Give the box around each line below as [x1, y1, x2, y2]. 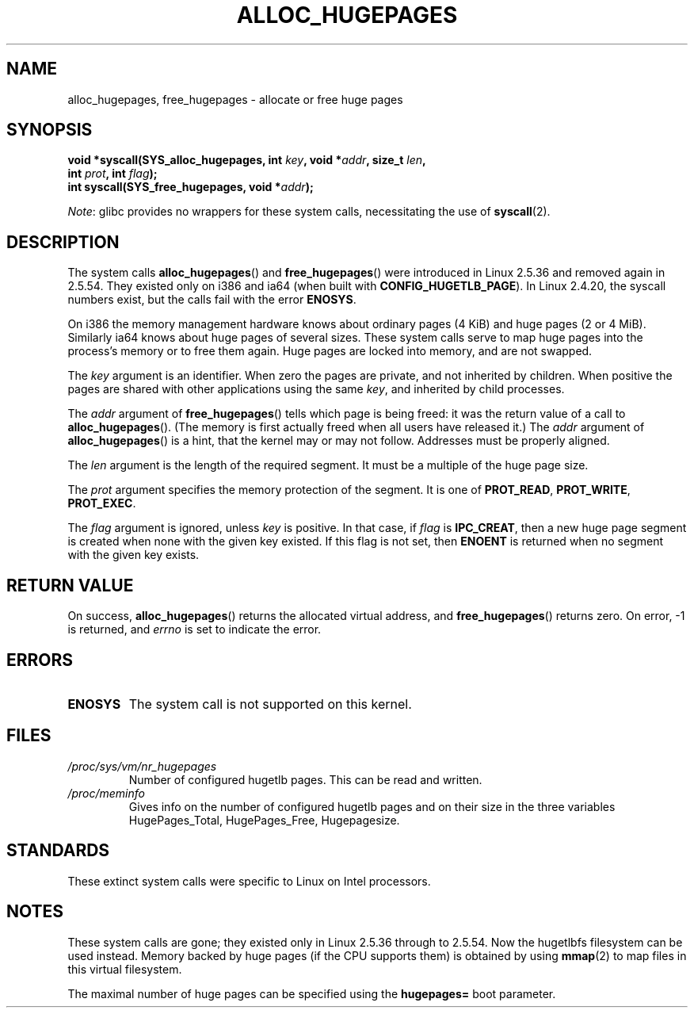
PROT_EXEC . [67, 496, 136, 511]
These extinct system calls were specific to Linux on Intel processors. [67, 874, 431, 888]
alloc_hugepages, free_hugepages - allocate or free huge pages [67, 92, 403, 106]
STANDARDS [6, 840, 110, 861]
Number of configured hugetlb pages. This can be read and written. [128, 772, 482, 786]
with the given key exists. [67, 548, 200, 562]
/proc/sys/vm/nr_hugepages [67, 759, 217, 773]
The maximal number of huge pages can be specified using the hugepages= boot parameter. [67, 986, 556, 1001]
